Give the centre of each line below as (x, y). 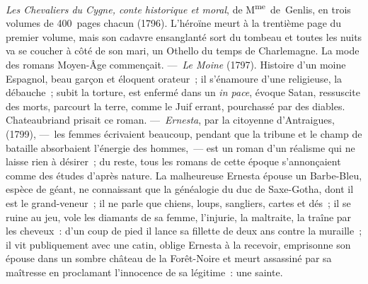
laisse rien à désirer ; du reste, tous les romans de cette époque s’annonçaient (173, 161)
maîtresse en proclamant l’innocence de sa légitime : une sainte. (144, 272)
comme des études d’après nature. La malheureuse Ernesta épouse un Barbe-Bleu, (184, 175)
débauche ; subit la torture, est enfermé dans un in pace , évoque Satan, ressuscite (183, 92)
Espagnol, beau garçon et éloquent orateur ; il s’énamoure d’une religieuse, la (174, 78)
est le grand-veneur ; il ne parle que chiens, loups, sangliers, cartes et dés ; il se (178, 202)
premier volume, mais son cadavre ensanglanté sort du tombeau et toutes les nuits (184, 36)
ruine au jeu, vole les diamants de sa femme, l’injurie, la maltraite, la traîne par (179, 217)
